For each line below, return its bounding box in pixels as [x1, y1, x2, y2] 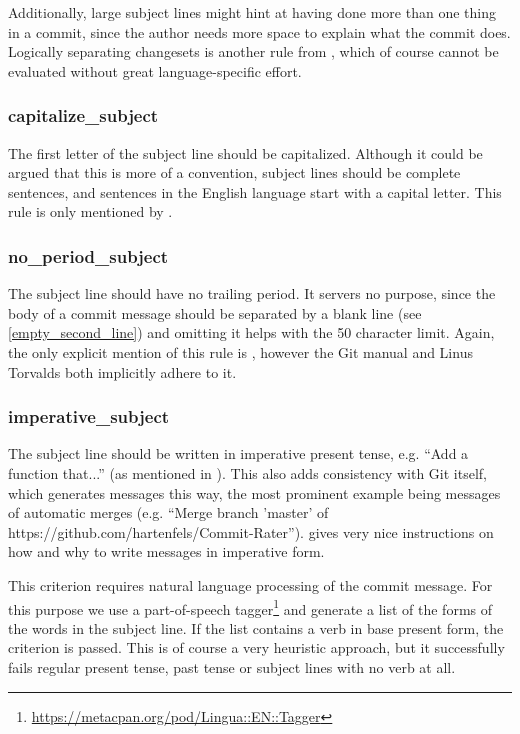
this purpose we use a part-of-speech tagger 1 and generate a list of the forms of [8, 595, 493, 619]
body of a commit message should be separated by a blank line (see [8, 302, 422, 323]
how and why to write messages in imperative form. [8, 541, 325, 562]
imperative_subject [8, 404, 170, 429]
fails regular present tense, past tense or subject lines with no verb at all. [8, 656, 456, 677]
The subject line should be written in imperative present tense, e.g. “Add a [8, 443, 469, 464]
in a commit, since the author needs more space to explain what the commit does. [8, 21, 511, 42]
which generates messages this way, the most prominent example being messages [8, 482, 501, 503]
